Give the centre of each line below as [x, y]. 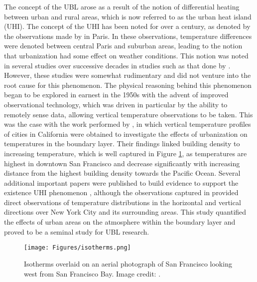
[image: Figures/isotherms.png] [77, 248]
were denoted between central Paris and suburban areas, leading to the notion [123, 46]
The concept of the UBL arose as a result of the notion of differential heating [122, 6]
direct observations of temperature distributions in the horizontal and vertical [123, 202]
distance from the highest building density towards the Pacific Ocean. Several [122, 173]
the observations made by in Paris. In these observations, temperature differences [128, 36]
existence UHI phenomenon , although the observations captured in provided [121, 192]
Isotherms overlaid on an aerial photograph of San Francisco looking [128, 263]
